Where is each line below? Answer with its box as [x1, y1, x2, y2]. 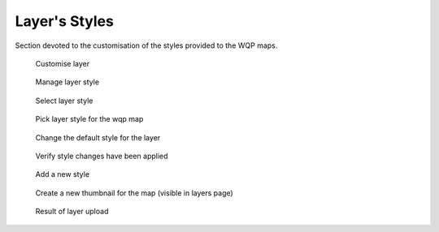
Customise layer [35, 58, 89, 68]
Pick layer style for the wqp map [35, 114, 144, 124]
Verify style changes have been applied [35, 151, 168, 161]
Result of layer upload [35, 207, 109, 217]
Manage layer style [35, 77, 100, 87]
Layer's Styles [15, 12, 114, 30]
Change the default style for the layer [35, 132, 161, 142]
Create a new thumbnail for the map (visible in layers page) [35, 187, 233, 198]
